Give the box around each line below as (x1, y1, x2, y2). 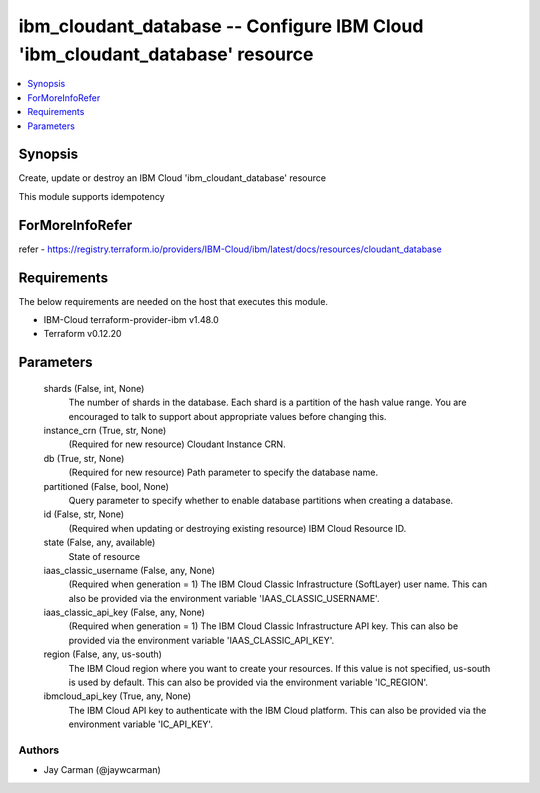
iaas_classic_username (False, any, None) (43, 564, 215, 576)
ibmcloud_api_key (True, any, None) (43, 690, 192, 702)
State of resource (68, 550, 141, 562)
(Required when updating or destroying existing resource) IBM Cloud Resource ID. (68, 522, 407, 534)
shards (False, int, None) (43, 382, 145, 394)
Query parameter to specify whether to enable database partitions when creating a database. (68, 494, 454, 506)
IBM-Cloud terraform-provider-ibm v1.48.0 (43, 314, 219, 326)
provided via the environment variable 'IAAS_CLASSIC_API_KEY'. (68, 634, 335, 646)
